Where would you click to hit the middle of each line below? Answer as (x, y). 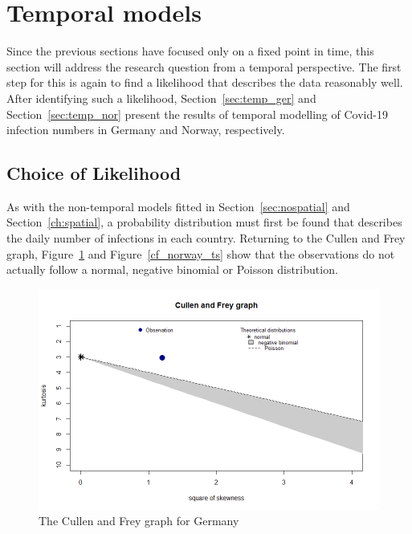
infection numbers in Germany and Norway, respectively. (146, 130)
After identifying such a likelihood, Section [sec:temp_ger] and (161, 98)
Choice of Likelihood (94, 173)
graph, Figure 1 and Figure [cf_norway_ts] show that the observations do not (201, 253)
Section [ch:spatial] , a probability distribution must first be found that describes (204, 222)
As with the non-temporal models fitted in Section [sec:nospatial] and (178, 206)
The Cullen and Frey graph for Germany (139, 521)
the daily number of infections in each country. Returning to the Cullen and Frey (206, 238)
